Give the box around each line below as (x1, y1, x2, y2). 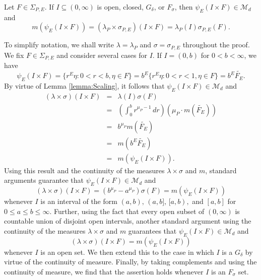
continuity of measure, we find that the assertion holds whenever (4, 266, 204, 277)
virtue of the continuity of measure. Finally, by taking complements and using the (4, 256, 257, 267)
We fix (4, 49, 24, 60)
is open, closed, (97, 2, 144, 12)
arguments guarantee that (4, 175, 84, 185)
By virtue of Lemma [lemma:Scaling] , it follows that (4, 80, 165, 91)
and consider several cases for (56, 49, 148, 60)
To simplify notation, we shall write (4, 39, 114, 50)
